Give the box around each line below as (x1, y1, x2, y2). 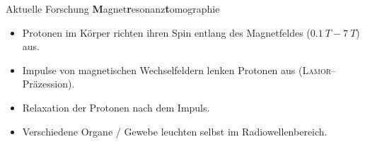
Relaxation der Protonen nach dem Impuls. (22, 100, 210, 114)
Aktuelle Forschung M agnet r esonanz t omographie (6, 1, 220, 16)
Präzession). (22, 76, 75, 91)
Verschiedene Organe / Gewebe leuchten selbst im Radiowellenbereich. (22, 124, 328, 138)
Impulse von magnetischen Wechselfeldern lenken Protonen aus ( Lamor (22, 62, 332, 77)
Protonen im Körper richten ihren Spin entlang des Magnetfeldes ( (22, 25, 311, 40)
